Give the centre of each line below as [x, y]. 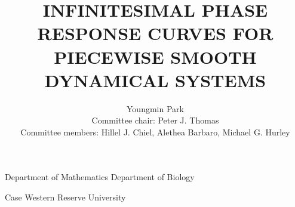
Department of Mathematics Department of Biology [100, 177]
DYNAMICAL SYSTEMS [155, 80]
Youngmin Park [155, 108]
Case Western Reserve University [65, 197]
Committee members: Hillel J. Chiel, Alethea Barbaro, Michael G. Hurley [155, 132]
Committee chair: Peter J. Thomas [155, 120]
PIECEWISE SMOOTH [155, 56]
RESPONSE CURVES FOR [155, 33]
